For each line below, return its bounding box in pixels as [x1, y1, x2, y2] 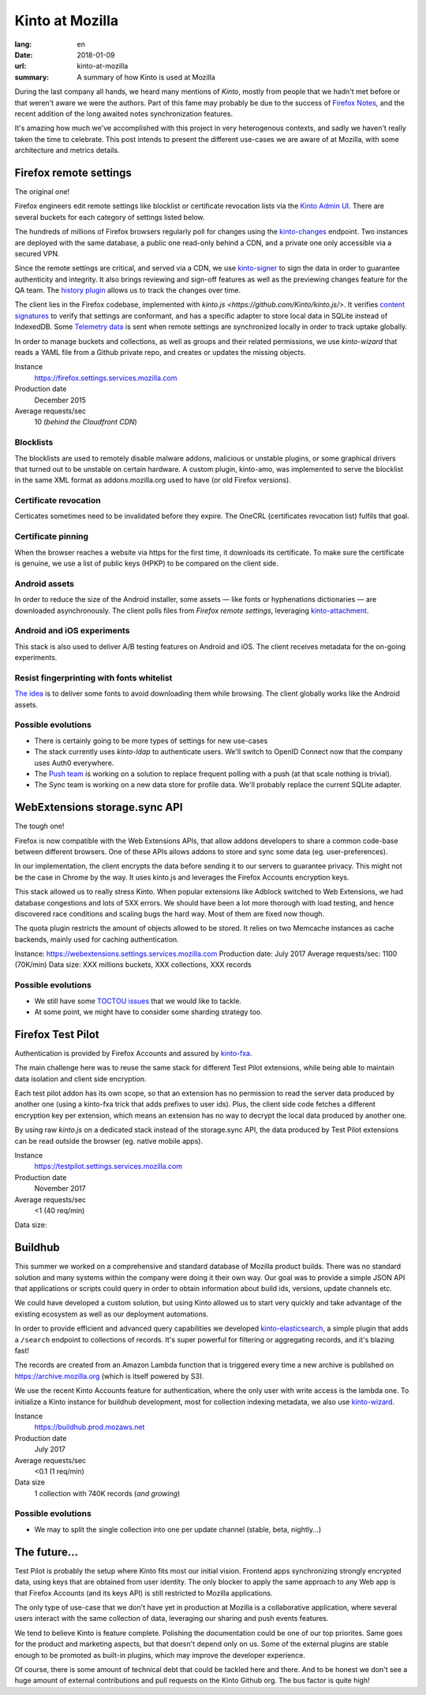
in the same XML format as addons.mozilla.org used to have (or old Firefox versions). [14, 476, 291, 485]
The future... [14, 1545, 79, 1559]
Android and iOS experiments [14, 625, 130, 637]
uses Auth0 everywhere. [34, 758, 114, 767]
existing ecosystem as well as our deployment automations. [14, 1309, 209, 1319]
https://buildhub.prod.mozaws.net [34, 1422, 145, 1432]
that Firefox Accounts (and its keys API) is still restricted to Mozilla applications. [14, 1588, 273, 1597]
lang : [14, 39, 32, 49]
